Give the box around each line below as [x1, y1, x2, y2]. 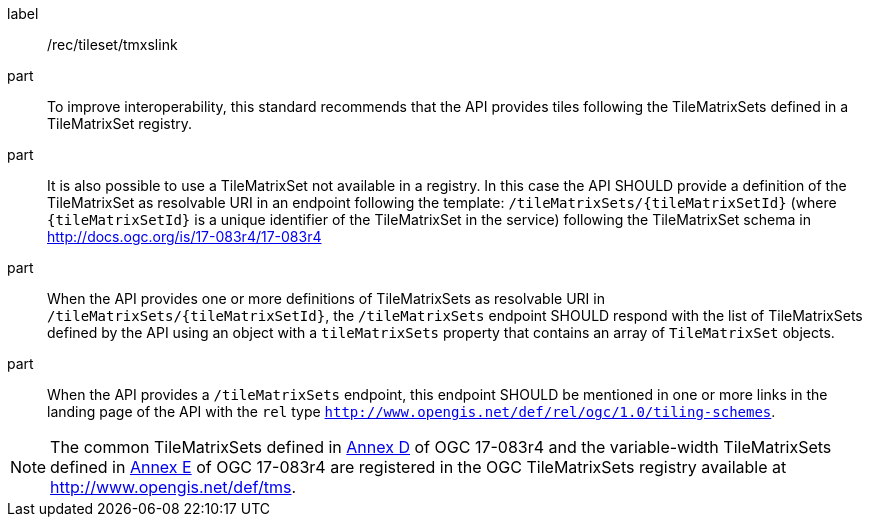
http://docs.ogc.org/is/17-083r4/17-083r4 [47, 228, 322, 245]
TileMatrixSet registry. [47, 115, 193, 132]
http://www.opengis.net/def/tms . [50, 477, 296, 497]
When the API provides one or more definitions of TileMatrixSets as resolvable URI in [47, 290, 605, 307]
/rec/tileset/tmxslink [47, 36, 178, 53]
